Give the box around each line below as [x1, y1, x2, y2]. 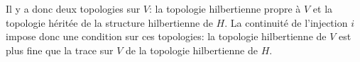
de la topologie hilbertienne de [126, 42, 258, 57]
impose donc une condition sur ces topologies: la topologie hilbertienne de [6, 29, 327, 44]
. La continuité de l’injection [224, 15, 348, 30]
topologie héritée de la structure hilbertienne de [6, 15, 213, 30]
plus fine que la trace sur [6, 42, 114, 57]
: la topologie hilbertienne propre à [149, 1, 301, 15]
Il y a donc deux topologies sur [6, 1, 141, 15]
